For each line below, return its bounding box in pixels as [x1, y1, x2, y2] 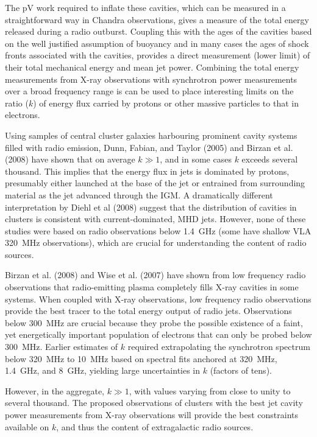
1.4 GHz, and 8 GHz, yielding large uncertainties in [5, 364, 201, 377]
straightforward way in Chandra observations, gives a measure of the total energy [5, 13, 309, 26]
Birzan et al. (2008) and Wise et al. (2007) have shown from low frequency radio [5, 268, 306, 281]
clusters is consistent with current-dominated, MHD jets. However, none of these [5, 212, 306, 225]
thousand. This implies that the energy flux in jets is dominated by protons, [5, 164, 290, 177]
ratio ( [5, 96, 29, 109]
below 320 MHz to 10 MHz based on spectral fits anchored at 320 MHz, [5, 352, 277, 365]
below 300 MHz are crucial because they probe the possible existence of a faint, [5, 316, 303, 329]
